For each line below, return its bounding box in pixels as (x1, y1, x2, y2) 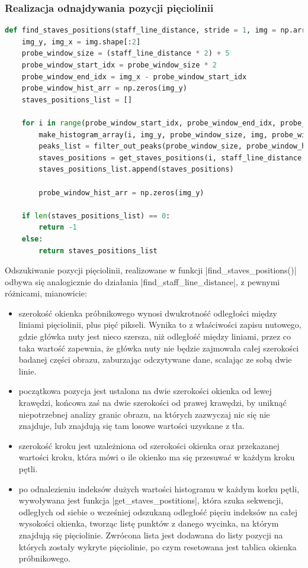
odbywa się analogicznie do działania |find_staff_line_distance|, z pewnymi (5, 275, 280, 288)
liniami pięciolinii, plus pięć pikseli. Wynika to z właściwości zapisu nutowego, (18, 318, 301, 331)
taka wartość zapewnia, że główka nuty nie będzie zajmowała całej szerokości (18, 341, 299, 354)
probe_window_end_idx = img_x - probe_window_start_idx (21, 72, 247, 81)
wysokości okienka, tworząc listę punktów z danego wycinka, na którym (18, 517, 279, 530)
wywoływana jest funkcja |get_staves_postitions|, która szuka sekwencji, (18, 494, 284, 506)
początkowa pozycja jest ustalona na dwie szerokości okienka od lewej (18, 385, 272, 397)
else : (21, 234, 43, 243)
